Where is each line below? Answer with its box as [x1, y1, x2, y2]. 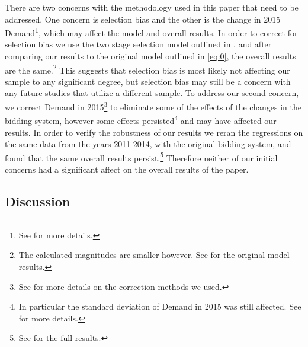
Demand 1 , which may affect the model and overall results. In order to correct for [5, 25, 298, 39]
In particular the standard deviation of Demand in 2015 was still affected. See [18, 300, 301, 313]
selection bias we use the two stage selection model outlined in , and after [5, 38, 272, 50]
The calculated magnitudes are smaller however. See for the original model [18, 249, 290, 261]
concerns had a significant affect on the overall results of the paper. [5, 163, 249, 175]
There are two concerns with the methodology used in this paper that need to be [5, 1, 299, 13]
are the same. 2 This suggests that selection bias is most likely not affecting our [5, 62, 290, 76]
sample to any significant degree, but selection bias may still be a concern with [5, 75, 291, 87]
